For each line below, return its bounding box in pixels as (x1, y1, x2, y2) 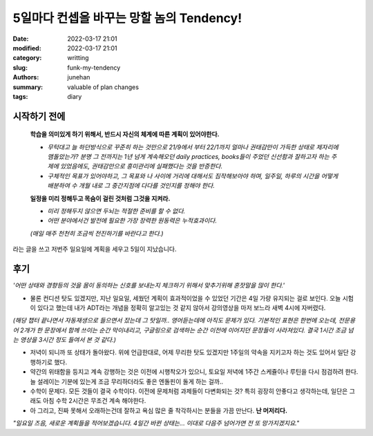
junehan (67, 73, 90, 82)
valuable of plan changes (67, 83, 140, 91)
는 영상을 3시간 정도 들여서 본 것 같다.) (12, 336, 117, 344)
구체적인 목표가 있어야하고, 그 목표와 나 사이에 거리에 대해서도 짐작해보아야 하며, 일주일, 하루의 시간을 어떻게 (47, 171, 338, 180)
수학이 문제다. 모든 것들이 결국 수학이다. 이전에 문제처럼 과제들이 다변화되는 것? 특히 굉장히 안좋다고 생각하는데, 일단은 (30, 387, 348, 395)
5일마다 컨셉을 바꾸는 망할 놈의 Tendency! (12, 10, 242, 26)
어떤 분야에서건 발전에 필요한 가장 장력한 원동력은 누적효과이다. (47, 216, 218, 225)
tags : (12, 92, 28, 100)
